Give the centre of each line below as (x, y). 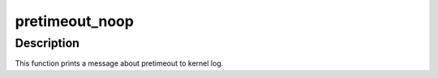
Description (47, 43)
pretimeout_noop (74, 21)
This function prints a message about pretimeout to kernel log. (119, 63)
